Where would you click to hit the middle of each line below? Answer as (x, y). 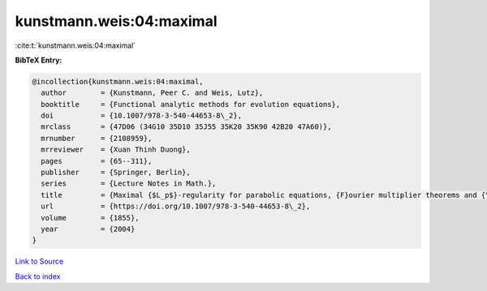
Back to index (38, 276)
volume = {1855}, (90, 218)
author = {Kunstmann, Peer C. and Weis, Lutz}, (152, 93)
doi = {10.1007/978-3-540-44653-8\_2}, (142, 116)
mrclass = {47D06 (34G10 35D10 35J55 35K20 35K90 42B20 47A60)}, (186, 127)
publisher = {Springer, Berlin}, (116, 173)
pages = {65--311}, (97, 161)
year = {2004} (88, 229)
